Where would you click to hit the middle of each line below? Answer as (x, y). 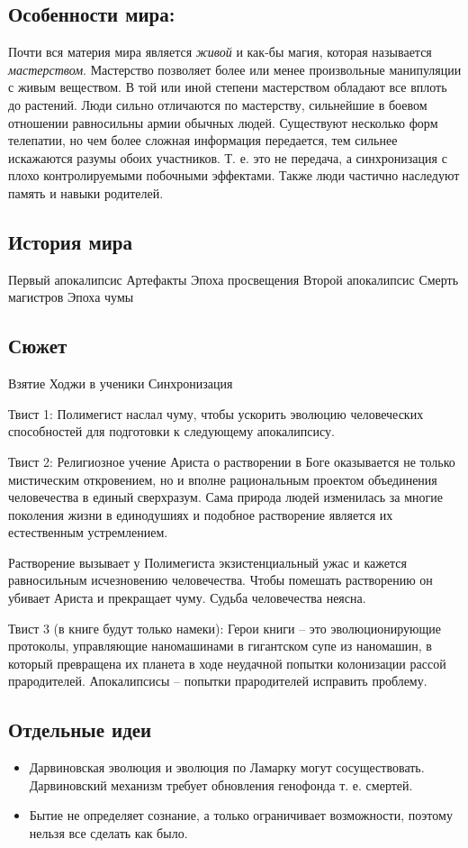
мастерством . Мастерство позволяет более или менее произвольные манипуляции (235, 69)
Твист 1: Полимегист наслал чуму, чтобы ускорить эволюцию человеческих (216, 413)
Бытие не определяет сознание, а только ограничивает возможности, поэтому (241, 815)
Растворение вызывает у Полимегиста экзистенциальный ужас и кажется (207, 562)
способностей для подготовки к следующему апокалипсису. (171, 431)
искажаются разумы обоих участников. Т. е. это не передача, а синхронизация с (228, 157)
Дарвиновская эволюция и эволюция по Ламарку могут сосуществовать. (227, 767)
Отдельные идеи (80, 729)
